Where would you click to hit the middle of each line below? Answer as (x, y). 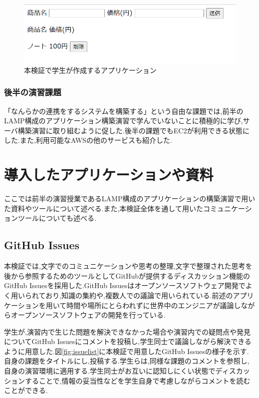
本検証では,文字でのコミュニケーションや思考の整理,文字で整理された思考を (128, 266)
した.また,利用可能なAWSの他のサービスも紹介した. (88, 140)
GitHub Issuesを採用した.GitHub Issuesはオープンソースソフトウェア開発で (125, 285)
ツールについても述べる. (57, 218)
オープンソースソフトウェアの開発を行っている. (88, 315)
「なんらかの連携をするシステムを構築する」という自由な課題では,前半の (124, 111)
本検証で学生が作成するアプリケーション (90, 70)
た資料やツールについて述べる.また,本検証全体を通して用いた (104, 208)
